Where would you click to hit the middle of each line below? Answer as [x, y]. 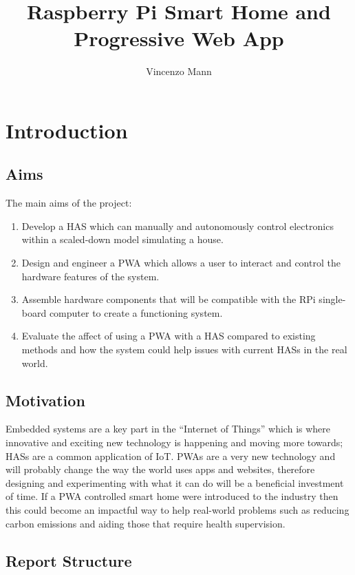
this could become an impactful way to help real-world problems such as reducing [177, 510]
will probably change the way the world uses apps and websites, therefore [160, 469]
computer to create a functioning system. [136, 312]
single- [332, 299]
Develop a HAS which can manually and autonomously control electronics [177, 226]
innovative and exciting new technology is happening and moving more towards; [174, 442]
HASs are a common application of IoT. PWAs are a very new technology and [171, 456]
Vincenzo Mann [179, 71]
